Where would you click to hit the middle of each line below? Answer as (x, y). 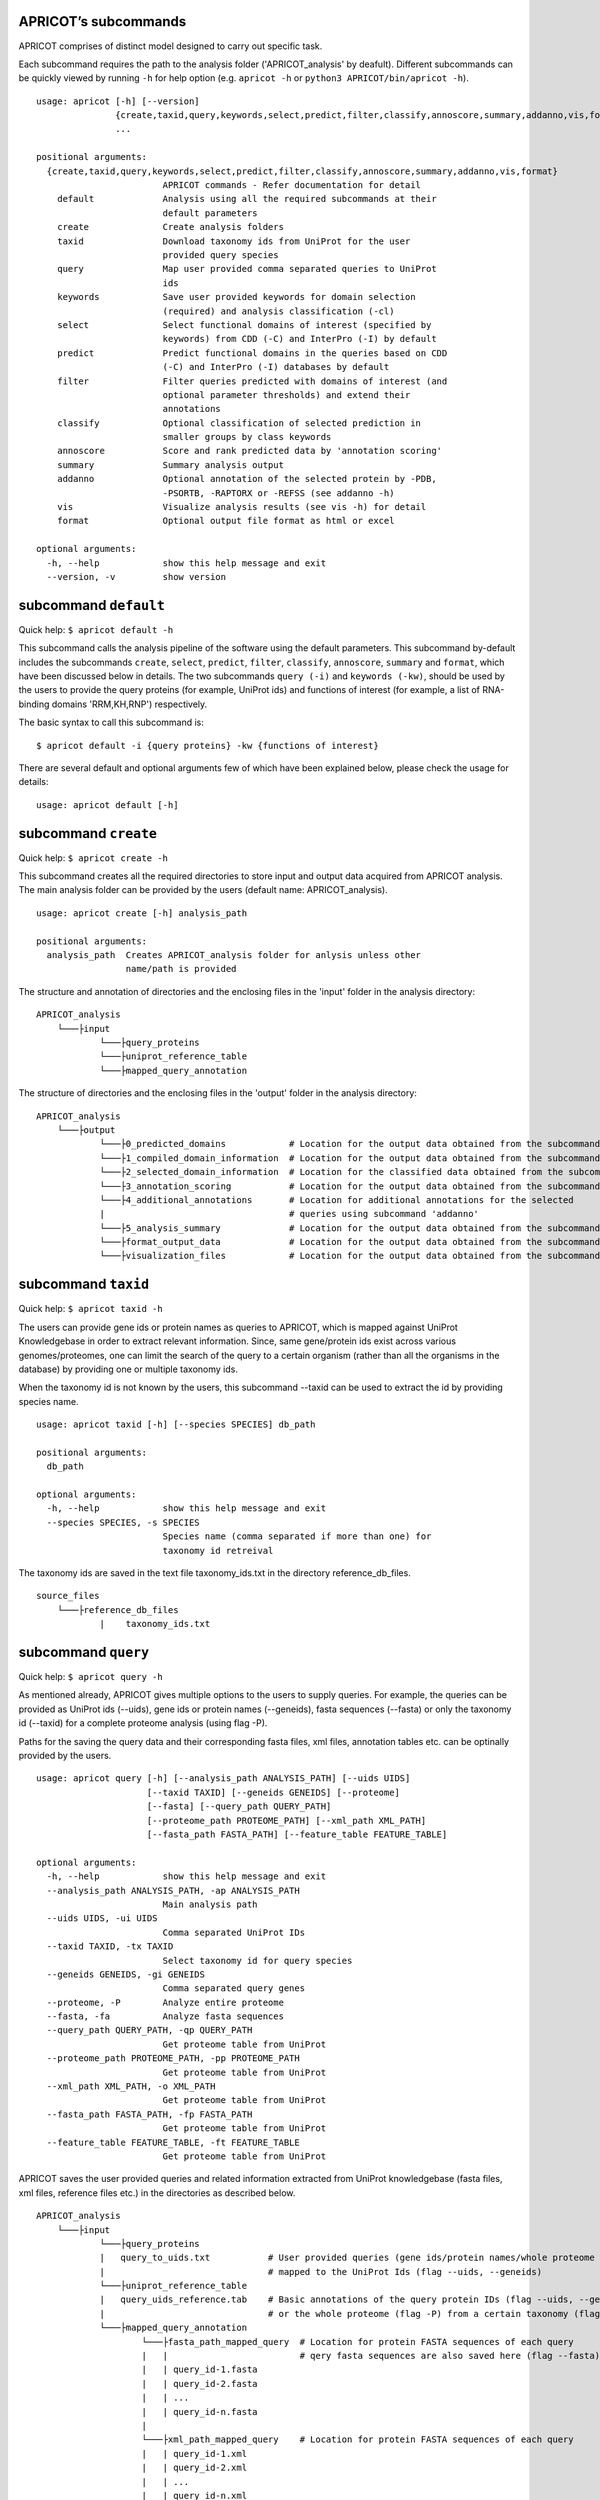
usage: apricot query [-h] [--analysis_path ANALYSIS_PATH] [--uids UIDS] (223, 1778)
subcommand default (91, 605)
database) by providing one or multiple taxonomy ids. (128, 1369)
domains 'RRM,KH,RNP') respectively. (129, 704)
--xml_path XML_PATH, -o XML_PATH (131, 2086)
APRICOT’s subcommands (102, 21)
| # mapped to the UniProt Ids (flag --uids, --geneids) (321, 2271)
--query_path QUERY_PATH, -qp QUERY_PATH (149, 2030)
